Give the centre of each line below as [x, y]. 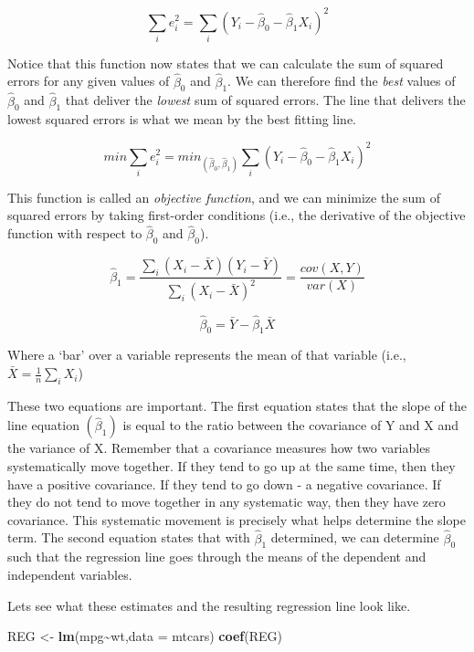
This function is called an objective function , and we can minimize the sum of [224, 197]
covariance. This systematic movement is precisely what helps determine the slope [237, 519]
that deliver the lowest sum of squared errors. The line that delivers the [265, 100]
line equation [43, 425]
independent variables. [70, 575]
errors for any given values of [89, 81]
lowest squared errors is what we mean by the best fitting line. [182, 119]
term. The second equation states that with [129, 537]
